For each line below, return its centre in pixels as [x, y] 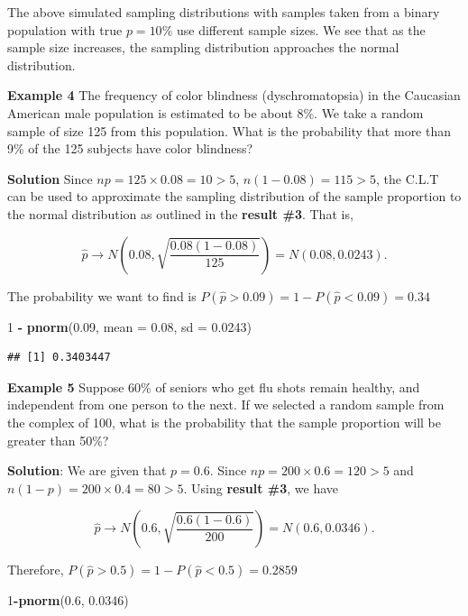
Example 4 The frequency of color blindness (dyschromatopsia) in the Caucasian [234, 95]
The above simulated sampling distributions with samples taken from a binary [224, 12]
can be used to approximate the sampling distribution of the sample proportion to [234, 196]
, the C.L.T [408, 178]
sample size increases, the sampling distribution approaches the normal [203, 47]
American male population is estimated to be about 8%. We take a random [216, 112]
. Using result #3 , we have [261, 487]
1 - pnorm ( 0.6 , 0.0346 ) [68, 600]
